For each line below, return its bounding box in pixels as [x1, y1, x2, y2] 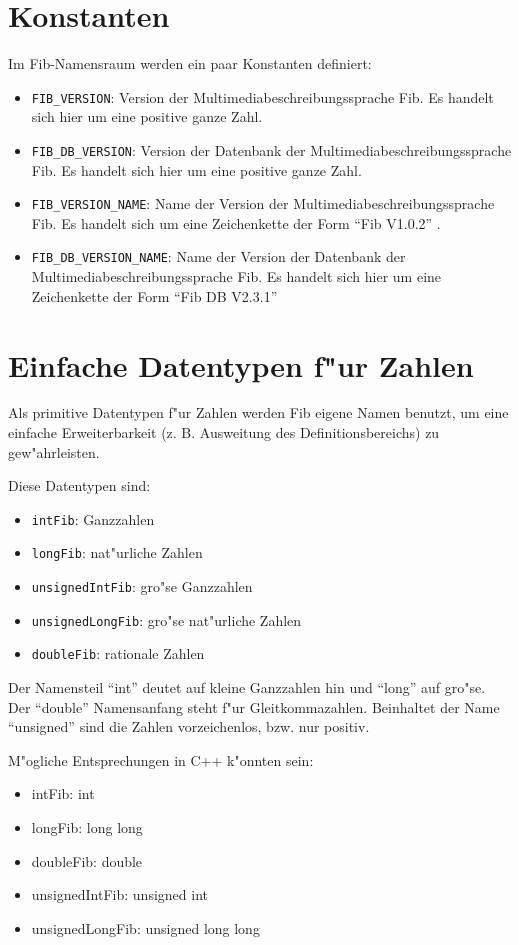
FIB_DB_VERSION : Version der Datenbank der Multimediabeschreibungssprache [31, 139, 512, 160]
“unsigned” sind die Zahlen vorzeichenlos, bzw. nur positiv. [8, 716, 370, 737]
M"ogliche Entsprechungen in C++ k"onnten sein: [8, 749, 314, 770]
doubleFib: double [31, 850, 143, 871]
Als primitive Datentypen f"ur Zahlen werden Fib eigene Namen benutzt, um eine [8, 402, 509, 423]
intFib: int [31, 783, 95, 804]
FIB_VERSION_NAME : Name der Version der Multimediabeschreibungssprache [31, 193, 495, 214]
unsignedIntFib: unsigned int [31, 884, 208, 905]
